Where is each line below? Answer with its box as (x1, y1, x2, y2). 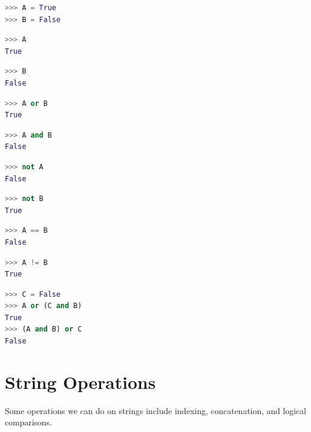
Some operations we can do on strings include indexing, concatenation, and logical (5, 404, 306, 416)
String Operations (5, 369, 156, 394)
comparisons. (5, 416, 52, 428)
